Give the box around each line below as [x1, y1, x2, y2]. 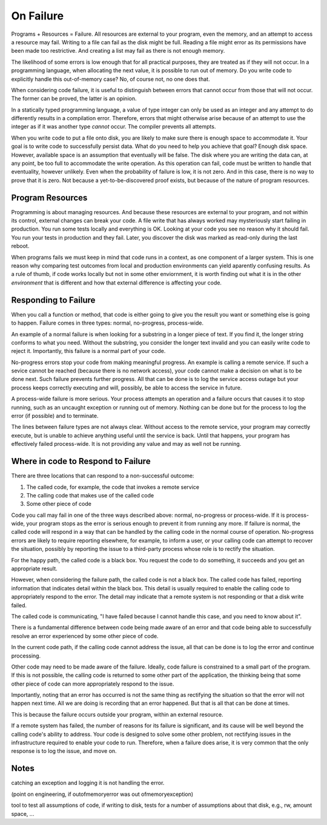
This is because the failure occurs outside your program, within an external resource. [11, 710, 223, 718]
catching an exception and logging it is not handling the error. [11, 780, 165, 787]
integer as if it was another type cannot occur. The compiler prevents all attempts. [11, 123, 216, 130]
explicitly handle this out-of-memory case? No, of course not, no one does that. [11, 75, 210, 82]
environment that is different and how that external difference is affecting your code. [11, 279, 222, 286]
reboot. [11, 243, 30, 250]
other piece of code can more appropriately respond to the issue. [11, 680, 174, 687]
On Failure [11, 9, 64, 22]
